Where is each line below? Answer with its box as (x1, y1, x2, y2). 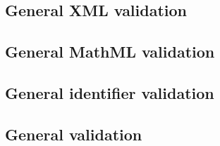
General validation (5, 123, 142, 145)
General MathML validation (5, 41, 215, 62)
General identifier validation (5, 81, 214, 103)
